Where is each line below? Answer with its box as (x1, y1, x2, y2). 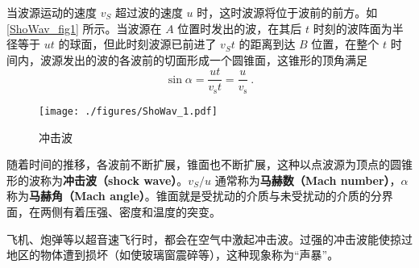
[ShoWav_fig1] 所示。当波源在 (6, 19, 162, 36)
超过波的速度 (114, 4, 183, 20)
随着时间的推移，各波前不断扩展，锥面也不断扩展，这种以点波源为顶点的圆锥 (6, 156, 413, 173)
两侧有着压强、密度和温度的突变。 (39, 203, 221, 220)
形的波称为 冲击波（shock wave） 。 (6, 171, 189, 188)
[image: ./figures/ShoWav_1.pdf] (39, 105, 218, 117)
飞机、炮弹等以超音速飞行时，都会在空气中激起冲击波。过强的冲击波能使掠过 (6, 230, 413, 247)
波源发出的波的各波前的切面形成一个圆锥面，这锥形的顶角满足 (39, 51, 367, 68)
